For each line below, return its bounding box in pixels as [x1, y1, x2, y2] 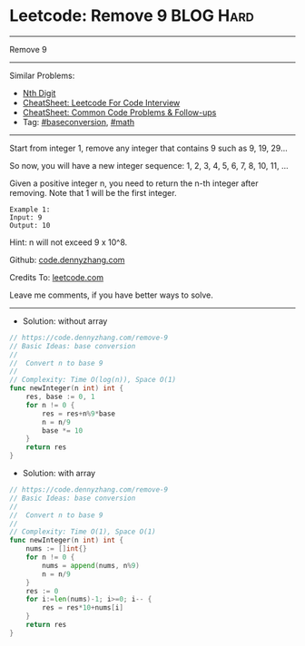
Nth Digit [22, 87, 56, 98]
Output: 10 [9, 220, 51, 230]
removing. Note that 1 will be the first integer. [9, 187, 177, 198]
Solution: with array [22, 468, 96, 479]
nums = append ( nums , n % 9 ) [42, 561, 141, 570]
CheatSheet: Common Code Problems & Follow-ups [22, 106, 217, 118]
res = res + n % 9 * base [42, 409, 116, 418]
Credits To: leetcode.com [9, 271, 104, 282]
